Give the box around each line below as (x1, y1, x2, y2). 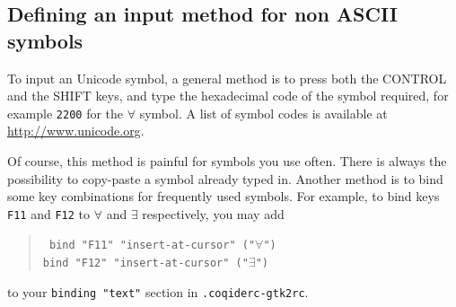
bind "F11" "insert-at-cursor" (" (48, 239, 256, 252)
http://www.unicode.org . (7, 121, 145, 140)
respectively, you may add (142, 204, 285, 223)
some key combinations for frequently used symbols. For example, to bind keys (7, 187, 440, 206)
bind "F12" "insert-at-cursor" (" (42, 257, 249, 270)
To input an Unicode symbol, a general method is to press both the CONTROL (7, 68, 447, 87)
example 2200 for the (7, 103, 124, 122)
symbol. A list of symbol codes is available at (139, 103, 388, 122)
